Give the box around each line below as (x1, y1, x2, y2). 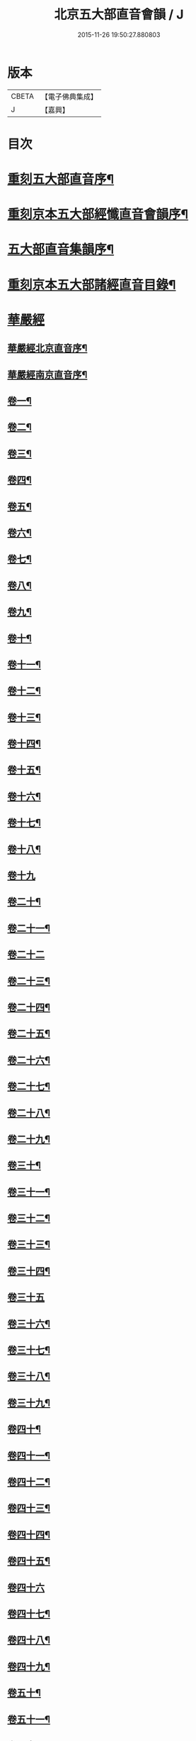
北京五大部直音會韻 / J (54, 6, 184, 23)
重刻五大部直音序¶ (7, 171, 115, 188)
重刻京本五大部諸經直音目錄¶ (7, 276, 176, 293)
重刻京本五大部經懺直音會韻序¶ (7, 207, 189, 222)
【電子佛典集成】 (40, 92, 98, 102)
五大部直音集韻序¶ (7, 242, 115, 258)
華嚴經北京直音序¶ (7, 342, 88, 354)
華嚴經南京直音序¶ (7, 369, 88, 381)
